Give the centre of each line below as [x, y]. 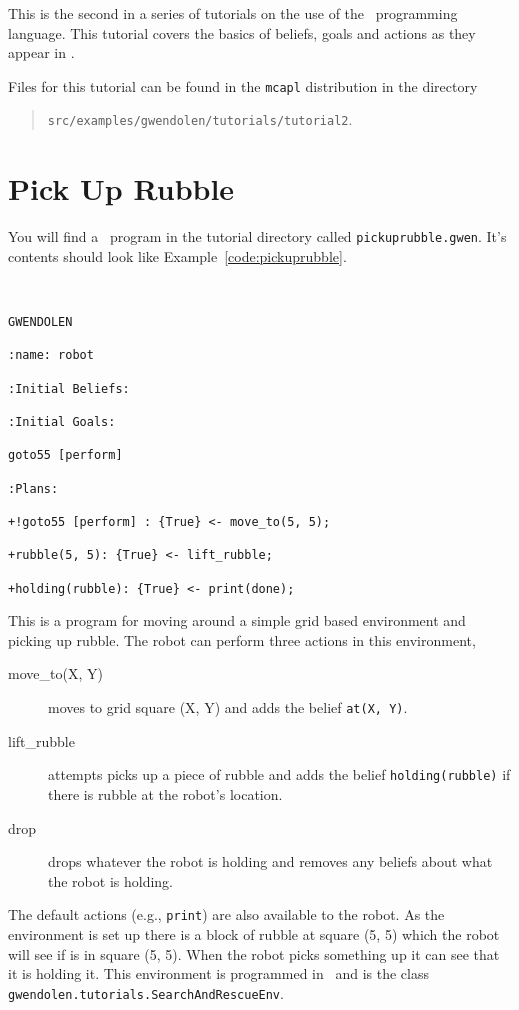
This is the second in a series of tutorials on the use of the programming [233, 13]
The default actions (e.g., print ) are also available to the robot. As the [226, 914]
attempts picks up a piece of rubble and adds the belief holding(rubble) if [279, 774]
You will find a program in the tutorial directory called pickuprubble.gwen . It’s [257, 236]
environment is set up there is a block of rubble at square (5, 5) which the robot [254, 933]
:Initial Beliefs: [69, 388]
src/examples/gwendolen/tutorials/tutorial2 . [200, 119]
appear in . [41, 52]
